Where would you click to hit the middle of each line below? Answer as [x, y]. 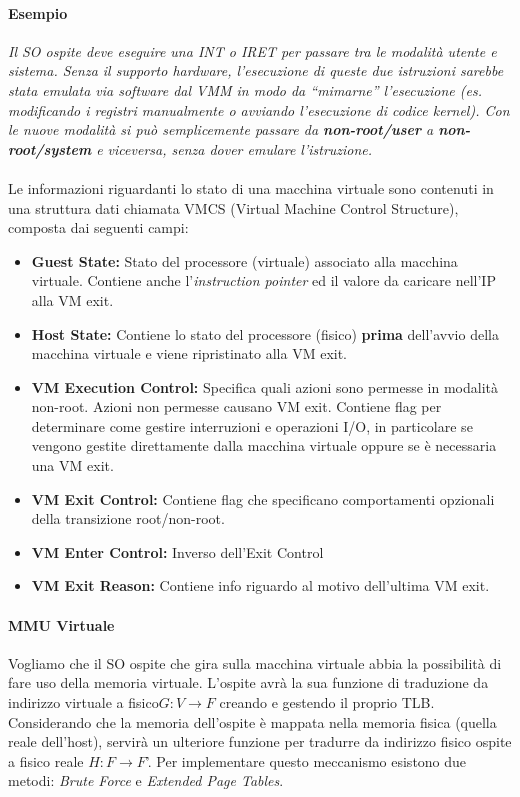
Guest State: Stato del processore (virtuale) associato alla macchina [244, 260]
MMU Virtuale [61, 624]
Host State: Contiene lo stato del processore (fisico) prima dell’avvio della [265, 333]
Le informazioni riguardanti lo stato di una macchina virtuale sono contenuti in [251, 187]
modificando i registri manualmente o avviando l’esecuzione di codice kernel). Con [259, 109]
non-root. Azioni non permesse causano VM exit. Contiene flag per [236, 406]
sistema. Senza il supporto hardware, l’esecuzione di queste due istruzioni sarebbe [256, 70]
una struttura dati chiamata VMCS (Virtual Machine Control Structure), [233, 207]
